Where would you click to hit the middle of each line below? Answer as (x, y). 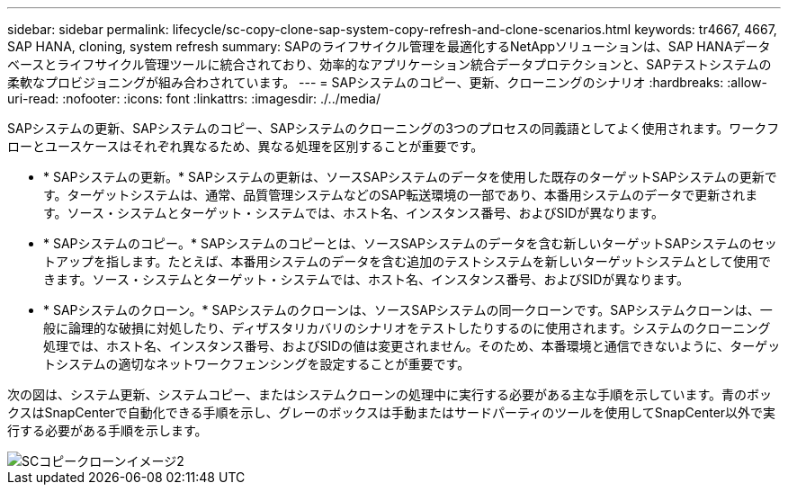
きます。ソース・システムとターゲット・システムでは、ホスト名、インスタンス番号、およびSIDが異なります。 (366, 279)
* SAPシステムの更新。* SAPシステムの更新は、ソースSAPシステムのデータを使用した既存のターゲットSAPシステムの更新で (410, 177)
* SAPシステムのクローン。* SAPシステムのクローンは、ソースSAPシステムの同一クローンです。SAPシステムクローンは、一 (408, 310)
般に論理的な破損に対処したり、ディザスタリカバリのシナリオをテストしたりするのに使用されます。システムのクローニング (407, 328)
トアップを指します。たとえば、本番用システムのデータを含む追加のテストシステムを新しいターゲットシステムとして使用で (407, 261)
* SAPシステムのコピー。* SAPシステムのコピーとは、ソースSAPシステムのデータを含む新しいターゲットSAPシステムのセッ (410, 243)
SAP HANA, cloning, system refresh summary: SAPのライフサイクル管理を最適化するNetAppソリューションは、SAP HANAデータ (389, 46)
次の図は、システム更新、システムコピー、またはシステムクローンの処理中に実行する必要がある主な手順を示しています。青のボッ (390, 394)
